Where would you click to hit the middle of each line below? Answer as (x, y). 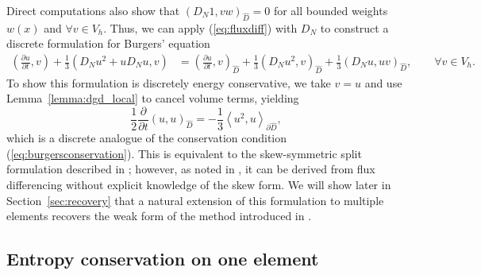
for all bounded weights (331, 10)
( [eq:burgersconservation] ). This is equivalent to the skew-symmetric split (184, 153)
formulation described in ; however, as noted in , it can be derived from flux (191, 169)
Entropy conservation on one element (163, 259)
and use (383, 82)
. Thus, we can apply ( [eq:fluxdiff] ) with (200, 27)
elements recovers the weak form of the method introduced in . (159, 216)
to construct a (354, 27)
